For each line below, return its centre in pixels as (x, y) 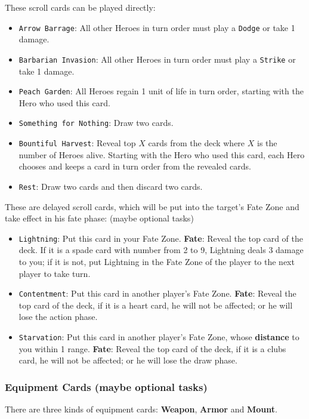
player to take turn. (55, 273)
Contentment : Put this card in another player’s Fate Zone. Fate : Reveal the (157, 293)
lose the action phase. (58, 317)
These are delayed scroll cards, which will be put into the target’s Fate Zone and (152, 206)
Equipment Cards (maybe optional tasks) (106, 386)
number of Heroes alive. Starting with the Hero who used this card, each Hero (162, 154)
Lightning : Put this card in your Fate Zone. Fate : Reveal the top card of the (161, 238)
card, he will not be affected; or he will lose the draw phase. (128, 360)
